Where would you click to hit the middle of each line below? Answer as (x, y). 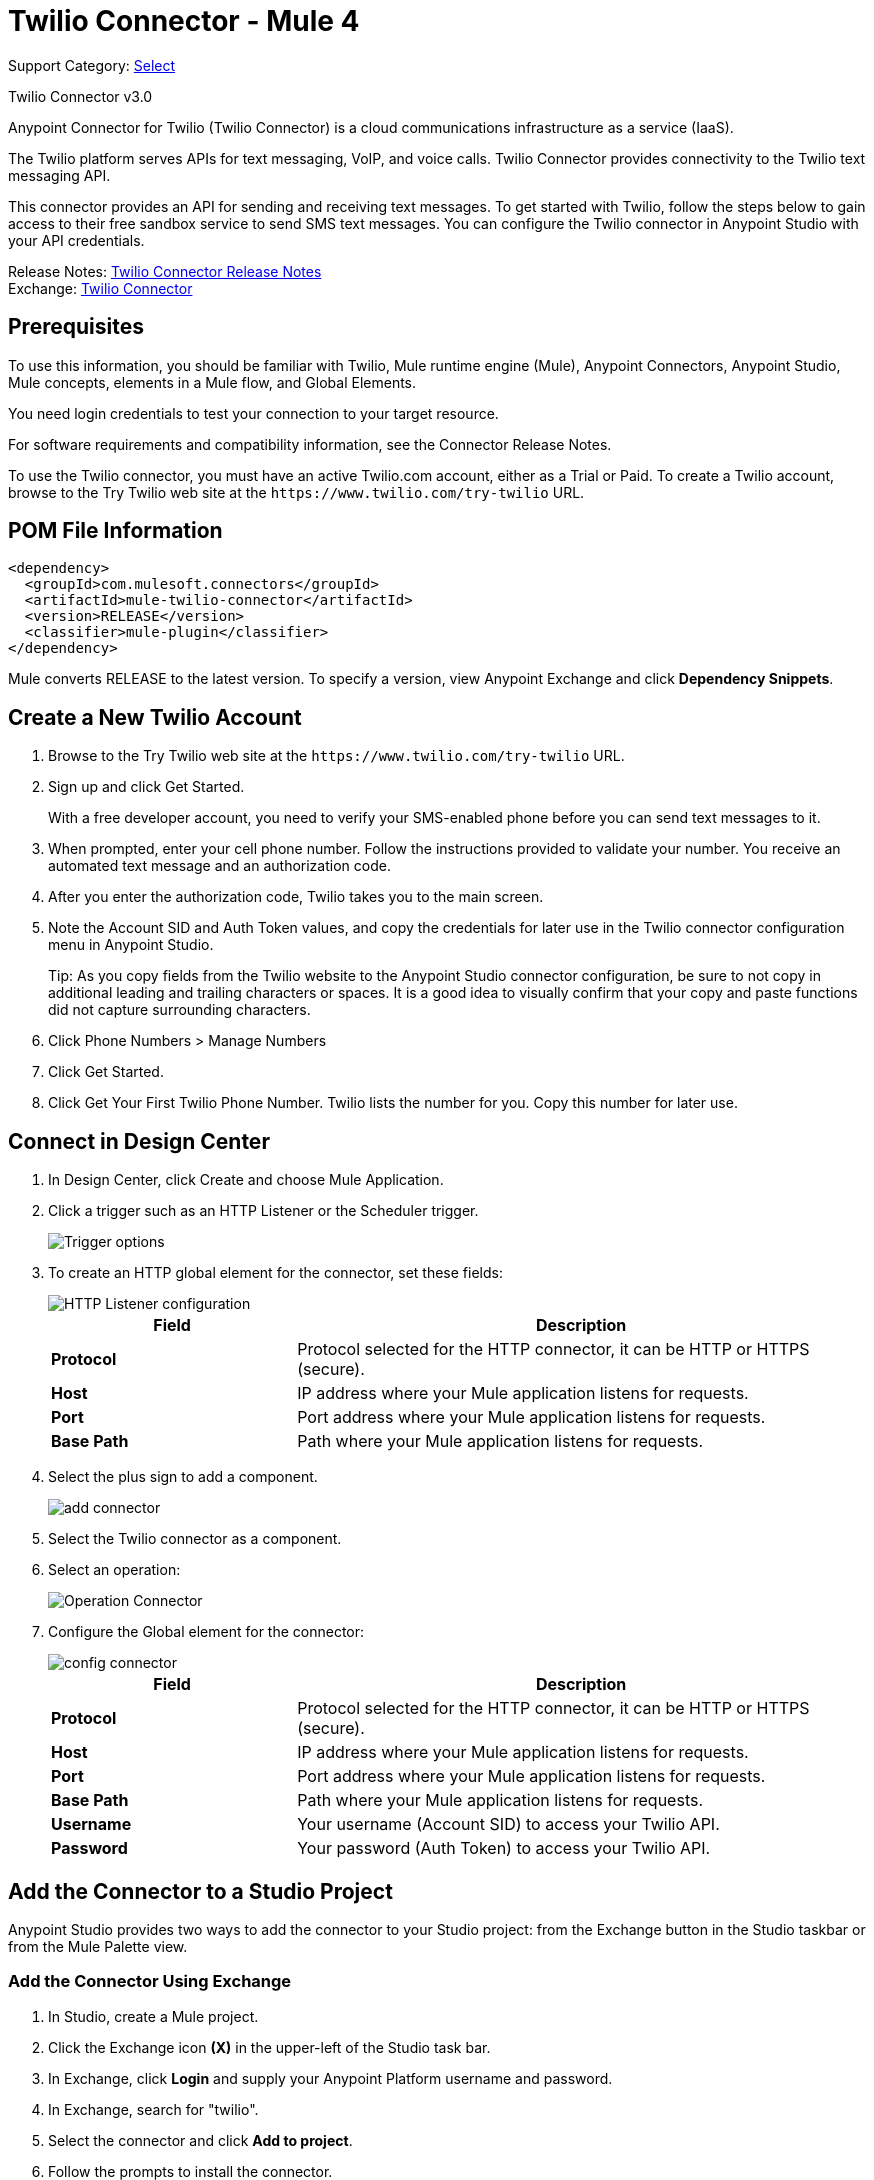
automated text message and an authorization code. (219, 866)
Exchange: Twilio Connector (100, 288)
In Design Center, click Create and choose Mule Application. (246, 1180)
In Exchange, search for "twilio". (153, 2109)
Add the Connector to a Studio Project (200, 1891)
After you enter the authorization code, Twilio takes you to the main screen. (296, 897)
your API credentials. (76, 240)
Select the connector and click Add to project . (200, 2140)
